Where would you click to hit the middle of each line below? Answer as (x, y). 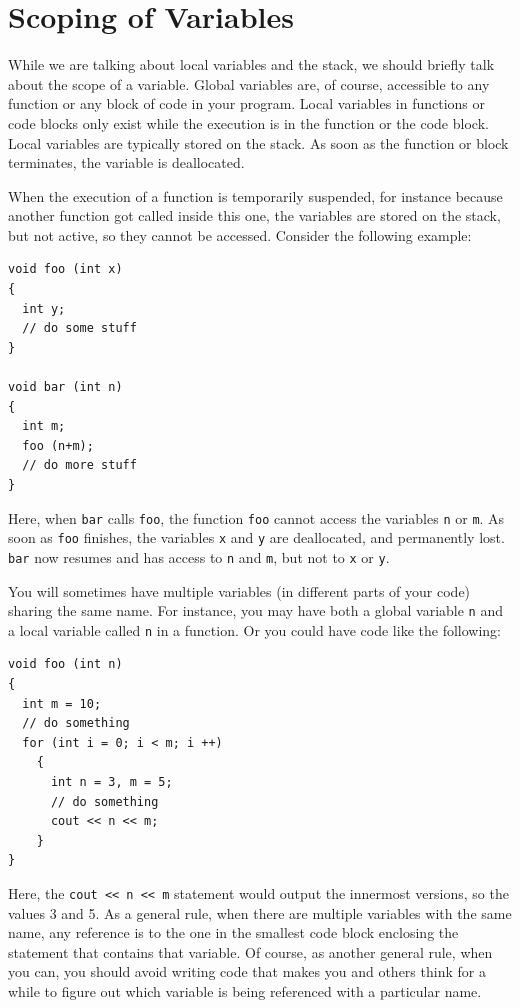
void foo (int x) (65, 269)
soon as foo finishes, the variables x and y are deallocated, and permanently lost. (256, 537)
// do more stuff (79, 465)
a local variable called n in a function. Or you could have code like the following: (254, 629)
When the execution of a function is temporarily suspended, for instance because (255, 195)
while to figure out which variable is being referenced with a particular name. (245, 991)
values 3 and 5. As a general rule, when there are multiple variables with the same (260, 912)
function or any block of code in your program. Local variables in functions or (247, 103)
